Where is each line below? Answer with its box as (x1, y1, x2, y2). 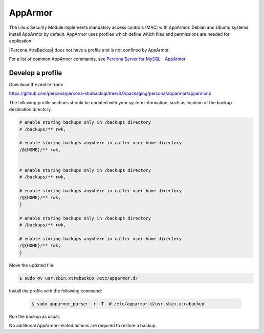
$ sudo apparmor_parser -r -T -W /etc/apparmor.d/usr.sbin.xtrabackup (31, 301, 205, 307)
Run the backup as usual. (9, 313, 60, 319)
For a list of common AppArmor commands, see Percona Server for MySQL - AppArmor (9, 56, 186, 62)
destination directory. (9, 107, 52, 112)
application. (9, 38, 33, 44)
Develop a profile (9, 68, 62, 77)
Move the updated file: (9, 262, 55, 268)
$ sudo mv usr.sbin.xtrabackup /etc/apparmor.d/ (19, 275, 138, 281)
